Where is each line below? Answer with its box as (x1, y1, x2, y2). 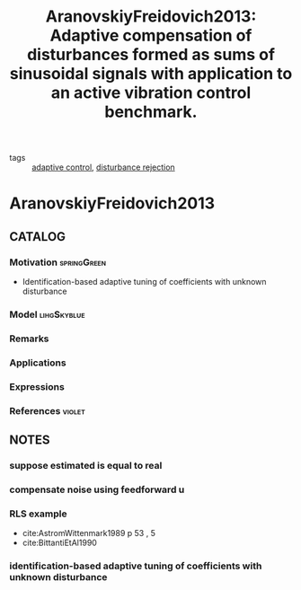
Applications (9, 357, 66, 369)
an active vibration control (50, 83, 252, 103)
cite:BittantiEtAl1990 (22, 537, 97, 549)
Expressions (9, 380, 65, 392)
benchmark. (104, 101, 198, 122)
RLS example (9, 507, 67, 520)
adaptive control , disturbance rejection (31, 162, 175, 172)
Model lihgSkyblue (9, 308, 85, 321)
